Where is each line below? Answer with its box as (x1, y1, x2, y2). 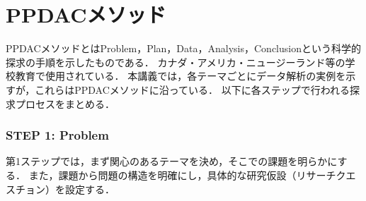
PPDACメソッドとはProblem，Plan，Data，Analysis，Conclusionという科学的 (6, 41, 361, 56)
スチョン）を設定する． (6, 181, 115, 196)
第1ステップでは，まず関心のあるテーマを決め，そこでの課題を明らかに (6, 154, 338, 169)
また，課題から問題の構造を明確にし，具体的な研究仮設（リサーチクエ (28, 167, 356, 182)
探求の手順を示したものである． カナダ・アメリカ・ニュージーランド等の (6, 54, 345, 69)
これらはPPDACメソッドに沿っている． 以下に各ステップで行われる (35, 82, 350, 97)
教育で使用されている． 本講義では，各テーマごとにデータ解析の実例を (15, 68, 346, 83)
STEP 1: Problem (6, 126, 109, 144)
